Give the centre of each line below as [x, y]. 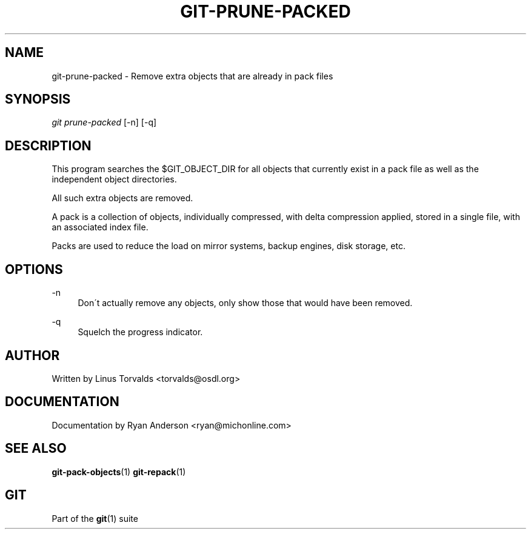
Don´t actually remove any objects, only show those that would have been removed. [245, 303]
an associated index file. [100, 227]
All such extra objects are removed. [122, 198]
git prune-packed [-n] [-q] [104, 122]
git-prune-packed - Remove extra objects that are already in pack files [192, 76]
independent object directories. [114, 179]
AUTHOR [32, 355]
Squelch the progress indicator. [140, 332]
